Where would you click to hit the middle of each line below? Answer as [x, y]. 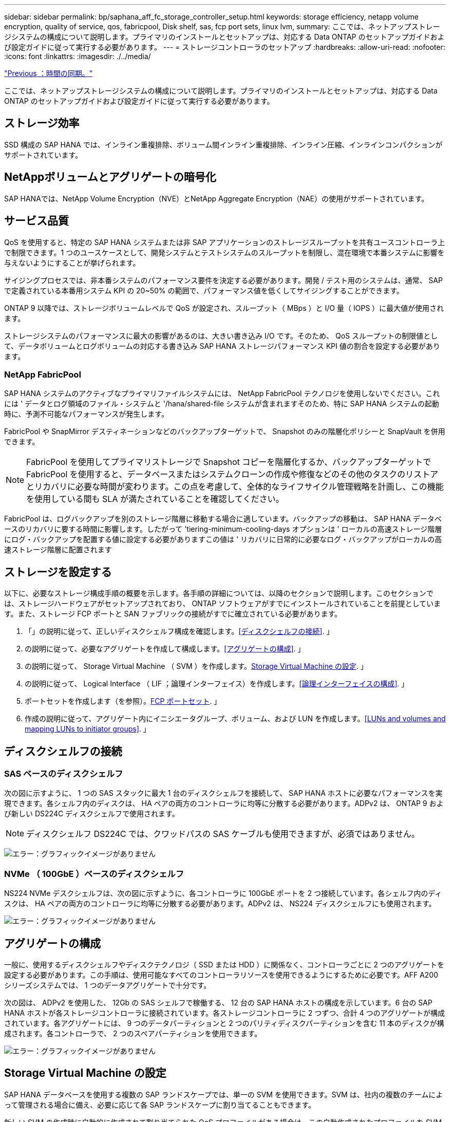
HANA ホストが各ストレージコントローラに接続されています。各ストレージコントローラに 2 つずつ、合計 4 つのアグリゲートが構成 [224, 1013]
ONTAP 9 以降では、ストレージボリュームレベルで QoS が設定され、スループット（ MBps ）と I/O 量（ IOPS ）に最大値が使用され [224, 308]
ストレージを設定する [58, 572]
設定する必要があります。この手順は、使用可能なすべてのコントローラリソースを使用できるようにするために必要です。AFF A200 [221, 975]
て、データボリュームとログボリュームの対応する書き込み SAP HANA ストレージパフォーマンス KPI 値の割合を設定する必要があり [222, 346]
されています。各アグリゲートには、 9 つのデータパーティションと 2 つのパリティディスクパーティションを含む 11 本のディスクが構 [224, 1023]
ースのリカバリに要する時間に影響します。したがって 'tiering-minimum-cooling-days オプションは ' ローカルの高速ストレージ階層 [223, 529]
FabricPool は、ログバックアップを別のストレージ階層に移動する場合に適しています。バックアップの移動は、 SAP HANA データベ [223, 519]
